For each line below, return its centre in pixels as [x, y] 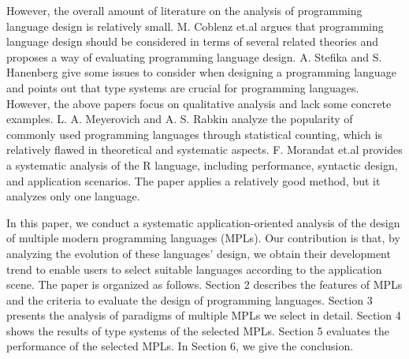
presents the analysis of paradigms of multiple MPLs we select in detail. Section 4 [204, 315]
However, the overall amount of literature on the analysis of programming [184, 10]
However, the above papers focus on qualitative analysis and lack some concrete [199, 103]
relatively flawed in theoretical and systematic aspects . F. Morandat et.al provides [204, 150]
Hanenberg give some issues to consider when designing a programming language [201, 72]
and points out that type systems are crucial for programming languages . [183, 87]
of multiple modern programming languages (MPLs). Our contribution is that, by [203, 238]
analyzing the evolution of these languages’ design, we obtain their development [199, 253]
